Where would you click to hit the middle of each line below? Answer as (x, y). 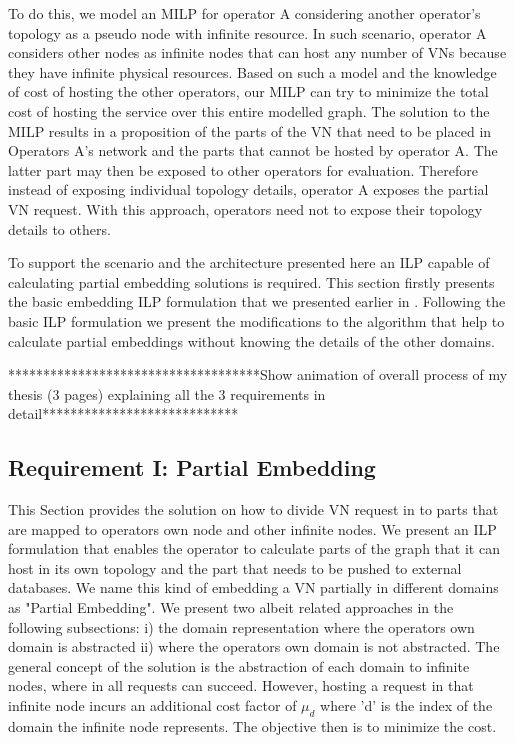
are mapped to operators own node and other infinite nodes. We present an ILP (252, 528)
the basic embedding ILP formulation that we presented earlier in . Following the (257, 301)
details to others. (59, 228)
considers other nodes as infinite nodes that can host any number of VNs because (257, 52)
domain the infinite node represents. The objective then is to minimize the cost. (252, 725)
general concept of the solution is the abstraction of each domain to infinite (239, 665)
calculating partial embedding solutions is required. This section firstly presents (251, 281)
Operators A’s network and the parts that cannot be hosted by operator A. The (253, 150)
